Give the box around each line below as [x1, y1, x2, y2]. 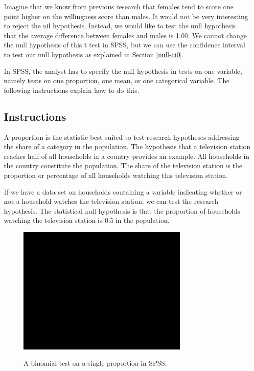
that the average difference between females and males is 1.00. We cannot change [4, 30, 247, 40]
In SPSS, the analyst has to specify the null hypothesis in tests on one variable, [4, 65, 242, 76]
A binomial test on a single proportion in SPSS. [23, 358, 167, 368]
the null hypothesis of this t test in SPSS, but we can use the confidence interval [4, 40, 245, 50]
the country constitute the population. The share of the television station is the [4, 160, 242, 171]
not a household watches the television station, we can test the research [4, 196, 218, 206]
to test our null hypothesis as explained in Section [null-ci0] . [4, 49, 184, 59]
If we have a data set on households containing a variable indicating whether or [4, 186, 242, 196]
